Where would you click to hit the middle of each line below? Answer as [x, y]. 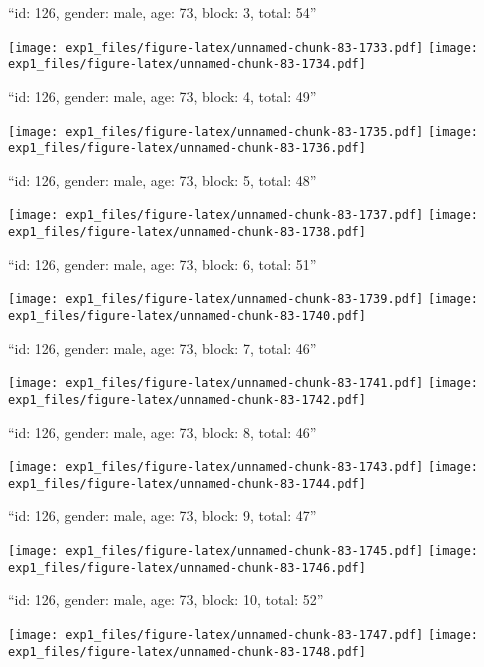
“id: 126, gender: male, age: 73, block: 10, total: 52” [166, 599]
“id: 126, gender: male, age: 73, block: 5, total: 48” [162, 179]
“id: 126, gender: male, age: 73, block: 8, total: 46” [162, 431]
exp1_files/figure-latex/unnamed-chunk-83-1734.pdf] [187, 64]
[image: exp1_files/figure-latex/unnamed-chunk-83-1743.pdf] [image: [243, 467]
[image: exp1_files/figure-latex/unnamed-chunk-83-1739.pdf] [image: [243, 299]
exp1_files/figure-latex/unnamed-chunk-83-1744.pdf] [187, 483]
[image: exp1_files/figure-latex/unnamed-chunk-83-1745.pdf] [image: [243, 551]
